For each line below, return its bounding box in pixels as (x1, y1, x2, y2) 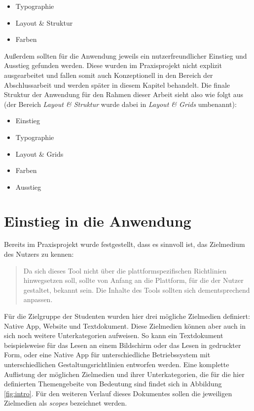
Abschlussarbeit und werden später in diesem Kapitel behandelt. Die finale (4, 79, 230, 90)
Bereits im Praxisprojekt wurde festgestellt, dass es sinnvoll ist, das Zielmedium (4, 239, 245, 249)
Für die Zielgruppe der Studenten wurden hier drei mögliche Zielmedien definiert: (4, 311, 250, 321)
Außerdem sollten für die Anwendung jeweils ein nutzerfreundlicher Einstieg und (4, 50, 247, 61)
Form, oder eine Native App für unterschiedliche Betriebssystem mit (4, 349, 211, 360)
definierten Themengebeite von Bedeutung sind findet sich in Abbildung (4, 378, 222, 389)
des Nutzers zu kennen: (4, 249, 74, 259)
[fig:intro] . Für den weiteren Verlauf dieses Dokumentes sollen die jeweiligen (4, 388, 232, 398)
